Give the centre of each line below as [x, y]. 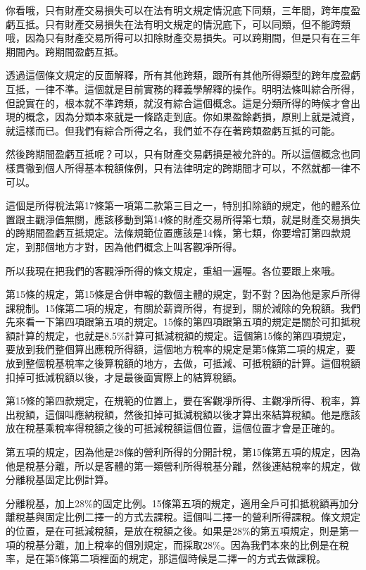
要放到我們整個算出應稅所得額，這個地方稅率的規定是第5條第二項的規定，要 [181, 349]
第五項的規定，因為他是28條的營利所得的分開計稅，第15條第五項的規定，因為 [183, 452]
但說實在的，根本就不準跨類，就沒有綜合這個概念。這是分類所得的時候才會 [178, 103]
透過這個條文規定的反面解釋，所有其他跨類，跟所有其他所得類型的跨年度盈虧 [183, 75]
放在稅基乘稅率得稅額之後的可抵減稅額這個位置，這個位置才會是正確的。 [173, 428]
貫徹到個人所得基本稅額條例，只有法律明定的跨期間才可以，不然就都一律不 [188, 167]
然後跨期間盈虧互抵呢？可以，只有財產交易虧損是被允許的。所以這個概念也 [178, 154]
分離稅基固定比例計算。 [60, 479]
